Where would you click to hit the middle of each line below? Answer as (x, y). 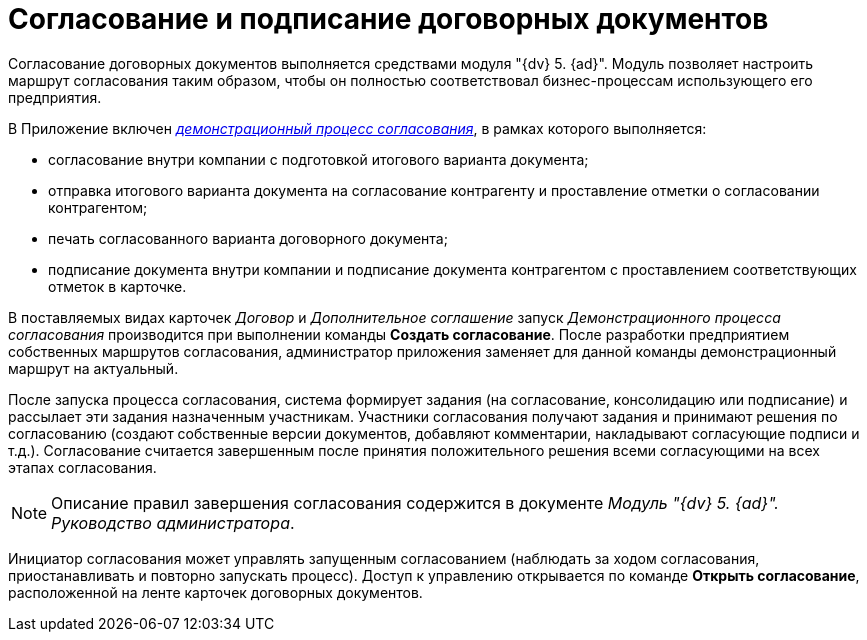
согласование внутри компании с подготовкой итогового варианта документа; (318, 159)
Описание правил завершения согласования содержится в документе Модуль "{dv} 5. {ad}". (415, 502)
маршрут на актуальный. (93, 368)
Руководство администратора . (173, 522)
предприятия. (55, 97)
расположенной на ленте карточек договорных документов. (215, 592)
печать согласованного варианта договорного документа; (248, 238)
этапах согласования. (82, 467)
